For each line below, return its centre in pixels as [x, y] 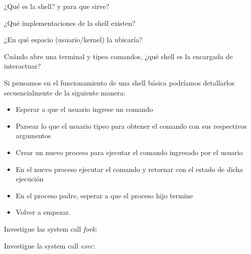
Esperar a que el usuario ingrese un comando [84, 109]
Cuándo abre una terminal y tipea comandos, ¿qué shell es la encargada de [119, 56]
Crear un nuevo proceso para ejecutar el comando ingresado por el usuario [129, 152]
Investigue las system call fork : [51, 228]
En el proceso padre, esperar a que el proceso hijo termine [104, 195]
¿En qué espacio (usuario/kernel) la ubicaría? [73, 40]
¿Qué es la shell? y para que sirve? [57, 6]
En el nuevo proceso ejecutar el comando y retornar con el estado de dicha [129, 169]
